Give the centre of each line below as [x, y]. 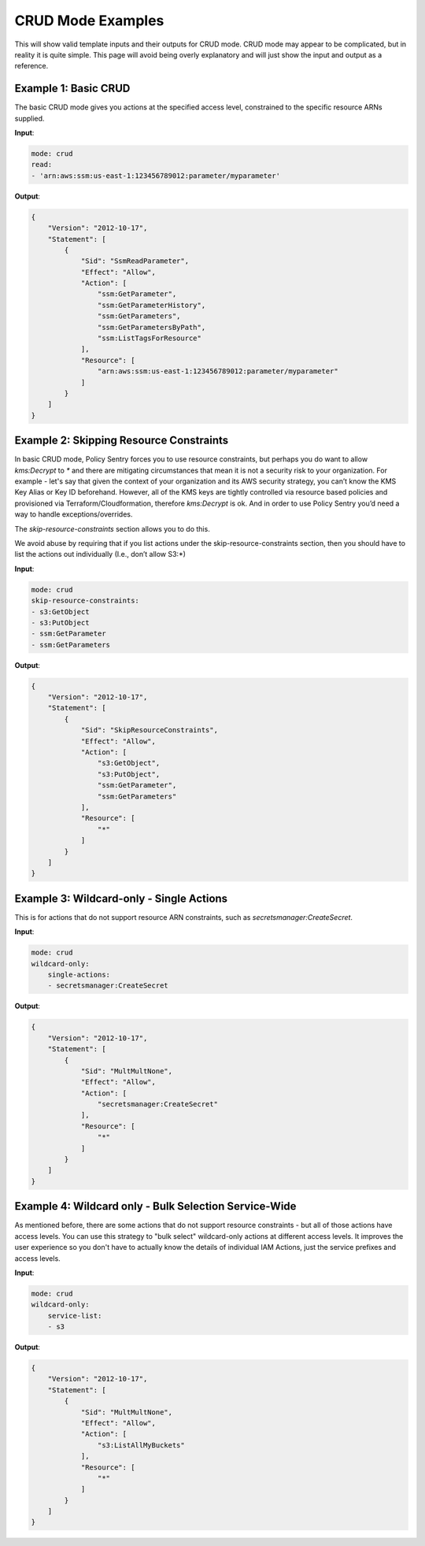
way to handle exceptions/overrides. [74, 514]
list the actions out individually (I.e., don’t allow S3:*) [100, 554]
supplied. [30, 118]
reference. [31, 66]
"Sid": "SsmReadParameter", [135, 261]
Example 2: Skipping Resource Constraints [122, 441]
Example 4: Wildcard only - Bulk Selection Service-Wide [155, 1206]
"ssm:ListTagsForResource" [150, 338]
